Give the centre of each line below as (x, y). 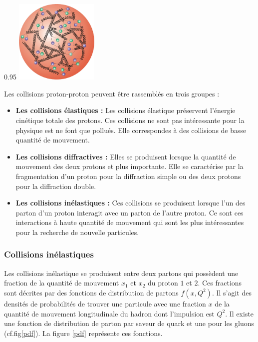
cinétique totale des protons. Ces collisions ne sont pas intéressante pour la (130, 120)
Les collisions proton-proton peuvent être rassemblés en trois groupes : (112, 93)
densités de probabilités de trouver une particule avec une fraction (105, 303)
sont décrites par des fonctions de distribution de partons (91, 292)
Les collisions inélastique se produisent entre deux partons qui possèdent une (121, 273)
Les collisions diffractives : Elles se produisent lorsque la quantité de (126, 156)
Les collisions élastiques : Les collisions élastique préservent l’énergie (126, 110)
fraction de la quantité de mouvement (62, 283)
